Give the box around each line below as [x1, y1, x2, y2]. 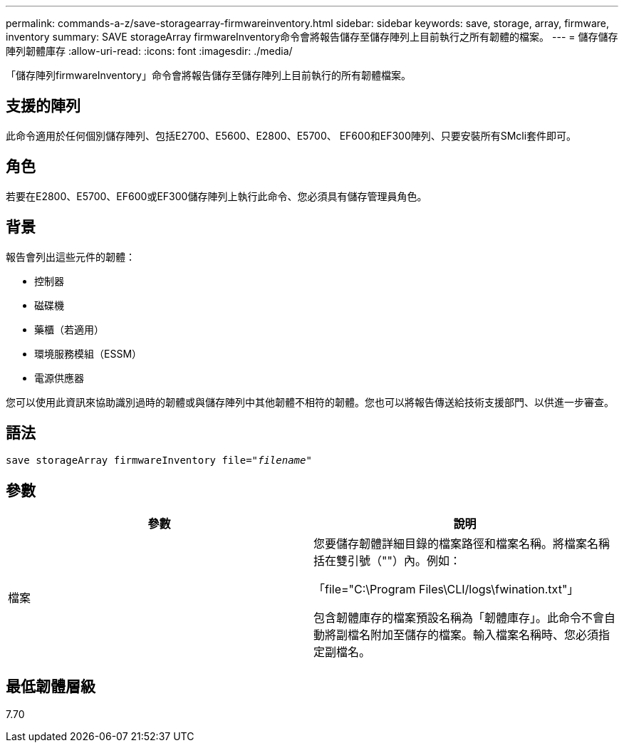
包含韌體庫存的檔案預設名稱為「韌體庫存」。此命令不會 [313, 611, 605, 625]
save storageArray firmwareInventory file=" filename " [6, 454, 312, 467]
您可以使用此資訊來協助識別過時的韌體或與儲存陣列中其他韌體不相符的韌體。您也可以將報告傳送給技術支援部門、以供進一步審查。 [6, 395, 614, 408]
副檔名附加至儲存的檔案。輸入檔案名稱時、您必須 [336, 628, 599, 643]
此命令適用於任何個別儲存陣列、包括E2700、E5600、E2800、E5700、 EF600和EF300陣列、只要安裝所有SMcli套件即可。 [6, 129, 577, 142]
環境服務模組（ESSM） [34, 347, 142, 360]
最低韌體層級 [6, 677, 95, 695]
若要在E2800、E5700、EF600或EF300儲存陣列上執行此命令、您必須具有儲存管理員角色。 [6, 189, 427, 202]
